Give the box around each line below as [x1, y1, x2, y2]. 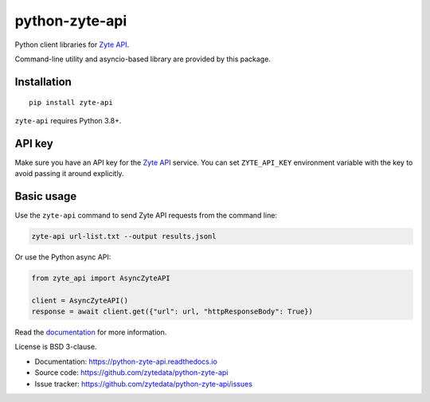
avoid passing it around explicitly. [14, 169, 124, 178]
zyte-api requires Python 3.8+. [14, 115, 122, 125]
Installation [14, 75, 72, 88]
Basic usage [14, 189, 77, 203]
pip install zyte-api [29, 98, 113, 107]
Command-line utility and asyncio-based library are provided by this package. [14, 54, 271, 64]
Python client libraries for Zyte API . [14, 40, 130, 49]
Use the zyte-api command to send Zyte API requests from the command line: [14, 210, 278, 220]
